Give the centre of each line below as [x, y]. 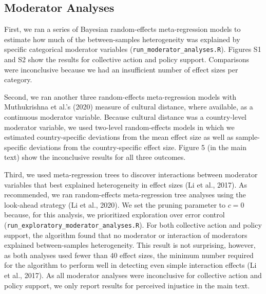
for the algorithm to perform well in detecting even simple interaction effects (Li [130, 265]
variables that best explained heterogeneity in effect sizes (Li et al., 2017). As [126, 184]
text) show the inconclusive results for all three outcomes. [95, 157]
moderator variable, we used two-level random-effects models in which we [119, 127]
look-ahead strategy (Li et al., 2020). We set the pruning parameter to [115, 204]
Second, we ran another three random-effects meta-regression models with [120, 96]
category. [18, 79]
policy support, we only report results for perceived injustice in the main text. [127, 285]
